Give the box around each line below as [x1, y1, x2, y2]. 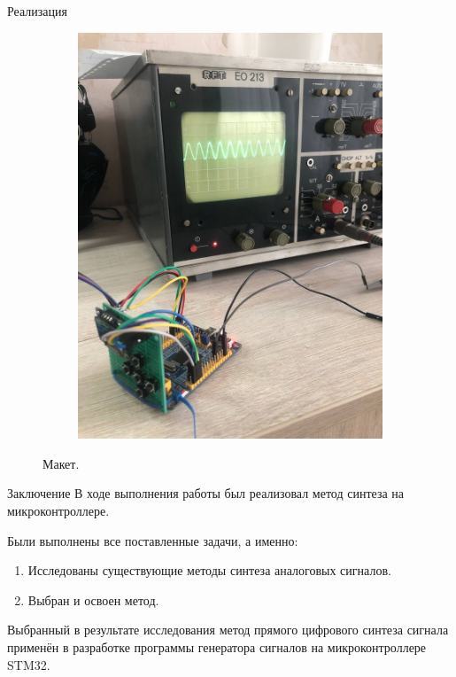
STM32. [7, 655, 50, 673]
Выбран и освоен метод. [27, 590, 159, 609]
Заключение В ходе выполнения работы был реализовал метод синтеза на [7, 484, 405, 502]
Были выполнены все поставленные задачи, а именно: [7, 531, 298, 549]
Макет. [43, 454, 80, 472]
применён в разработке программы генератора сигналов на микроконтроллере [7, 638, 427, 656]
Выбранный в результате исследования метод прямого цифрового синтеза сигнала [7, 620, 449, 639]
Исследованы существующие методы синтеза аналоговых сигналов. [27, 561, 391, 580]
